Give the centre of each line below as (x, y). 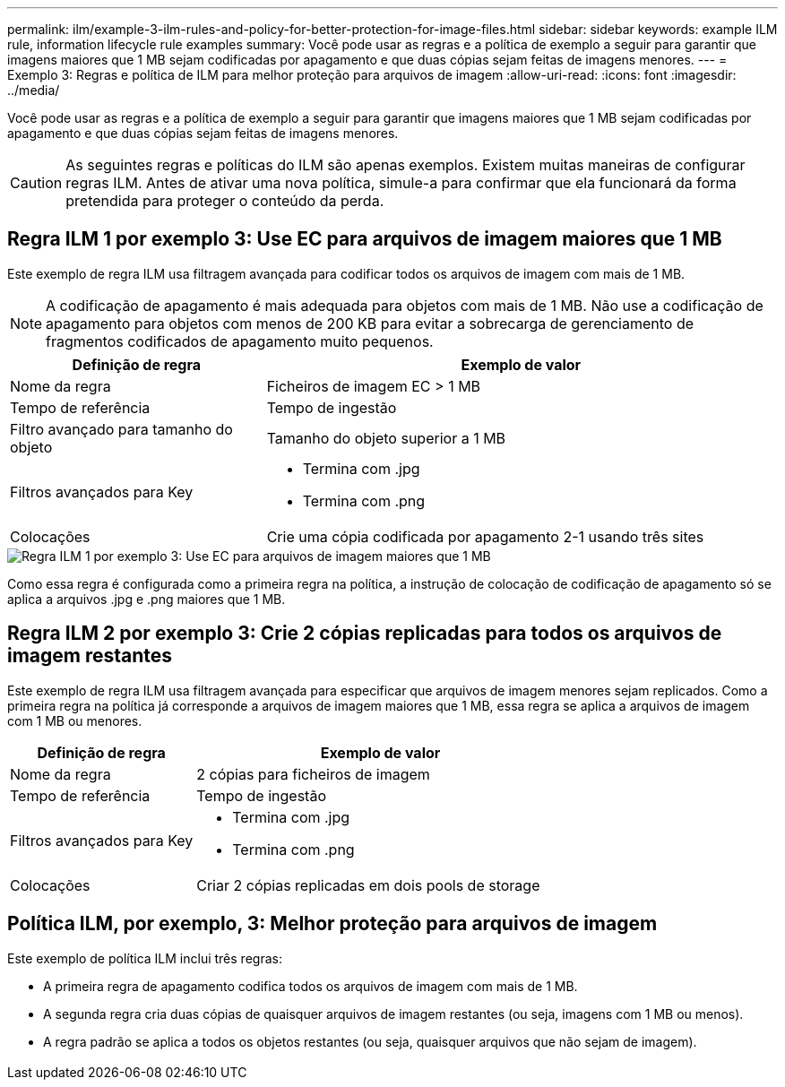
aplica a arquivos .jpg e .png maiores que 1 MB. (147, 599)
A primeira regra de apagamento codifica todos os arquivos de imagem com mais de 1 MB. (311, 986)
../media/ (34, 90)
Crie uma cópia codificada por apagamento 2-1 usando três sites (485, 536)
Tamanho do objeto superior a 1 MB (386, 438)
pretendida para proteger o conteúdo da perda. (225, 201)
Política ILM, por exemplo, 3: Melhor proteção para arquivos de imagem (332, 924)
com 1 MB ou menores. (75, 720)
